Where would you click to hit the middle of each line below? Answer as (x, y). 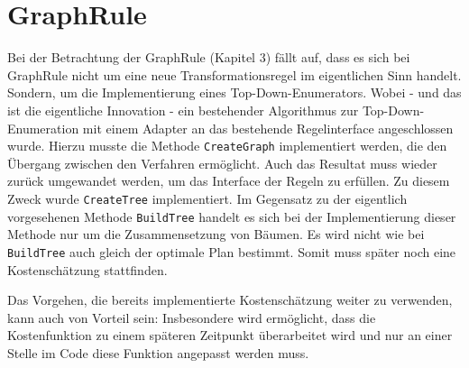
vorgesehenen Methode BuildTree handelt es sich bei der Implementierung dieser (232, 216)
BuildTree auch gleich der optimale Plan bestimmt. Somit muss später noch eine (232, 251)
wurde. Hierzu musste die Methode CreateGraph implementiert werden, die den (227, 146)
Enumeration (43, 128)
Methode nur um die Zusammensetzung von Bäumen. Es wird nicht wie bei (216, 234)
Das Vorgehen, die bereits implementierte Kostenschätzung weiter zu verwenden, (230, 300)
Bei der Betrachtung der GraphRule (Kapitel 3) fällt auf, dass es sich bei (209, 57)
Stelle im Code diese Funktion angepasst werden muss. (158, 352)
